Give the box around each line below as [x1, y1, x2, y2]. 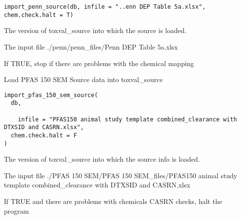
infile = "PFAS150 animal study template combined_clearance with [17, 116, 237, 123]
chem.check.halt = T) [4, 11, 74, 18]
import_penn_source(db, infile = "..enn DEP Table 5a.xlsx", [4, 3, 206, 10]
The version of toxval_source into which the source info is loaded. [4, 154, 200, 164]
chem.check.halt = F [11, 132, 77, 139]
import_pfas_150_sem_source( [4, 91, 98, 99]
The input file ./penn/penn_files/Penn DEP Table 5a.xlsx [4, 41, 178, 51]
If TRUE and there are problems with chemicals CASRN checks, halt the [4, 196, 222, 206]
